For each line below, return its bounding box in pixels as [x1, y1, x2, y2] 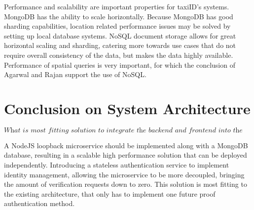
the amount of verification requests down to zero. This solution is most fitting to [4, 179, 247, 189]
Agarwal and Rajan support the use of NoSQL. [4, 69, 146, 80]
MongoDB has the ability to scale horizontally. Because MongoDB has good [4, 11, 233, 21]
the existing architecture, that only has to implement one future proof [4, 188, 216, 199]
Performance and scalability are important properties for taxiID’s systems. [4, 1, 229, 11]
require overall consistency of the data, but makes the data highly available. [4, 49, 233, 60]
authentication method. [4, 198, 75, 209]
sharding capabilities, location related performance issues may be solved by [4, 21, 231, 31]
